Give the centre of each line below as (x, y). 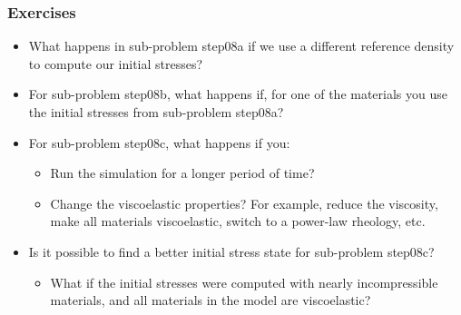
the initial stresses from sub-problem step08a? (156, 112)
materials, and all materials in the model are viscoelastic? (211, 300)
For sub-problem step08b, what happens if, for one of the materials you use (238, 94)
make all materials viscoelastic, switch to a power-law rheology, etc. (238, 221)
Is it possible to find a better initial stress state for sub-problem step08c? (231, 251)
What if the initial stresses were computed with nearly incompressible (244, 282)
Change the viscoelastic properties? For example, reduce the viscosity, (244, 203)
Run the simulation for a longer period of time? (182, 173)
